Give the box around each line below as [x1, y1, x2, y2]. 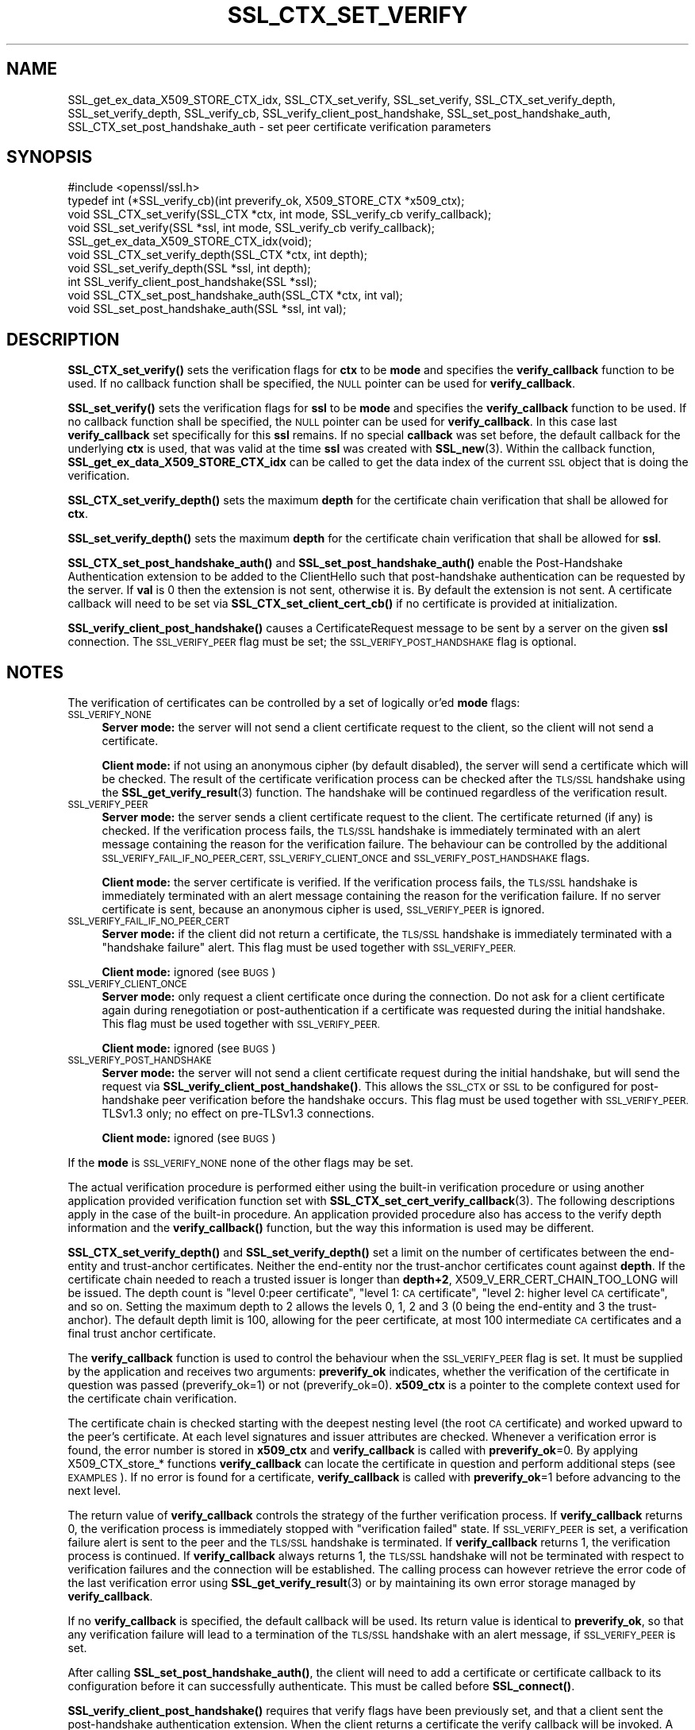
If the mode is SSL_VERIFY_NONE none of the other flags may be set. [67, 1156, 414, 1170]
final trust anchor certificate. [67, 1326, 217, 1341]
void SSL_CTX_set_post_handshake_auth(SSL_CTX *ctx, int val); [67, 288, 403, 303]
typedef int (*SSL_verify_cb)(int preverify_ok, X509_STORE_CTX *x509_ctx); [67, 194, 465, 208]
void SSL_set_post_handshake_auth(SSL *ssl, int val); [67, 302, 347, 316]
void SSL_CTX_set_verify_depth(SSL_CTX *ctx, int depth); [67, 248, 368, 262]
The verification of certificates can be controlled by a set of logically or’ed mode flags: [67, 696, 520, 710]
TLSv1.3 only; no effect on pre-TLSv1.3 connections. [102, 1106, 374, 1121]
